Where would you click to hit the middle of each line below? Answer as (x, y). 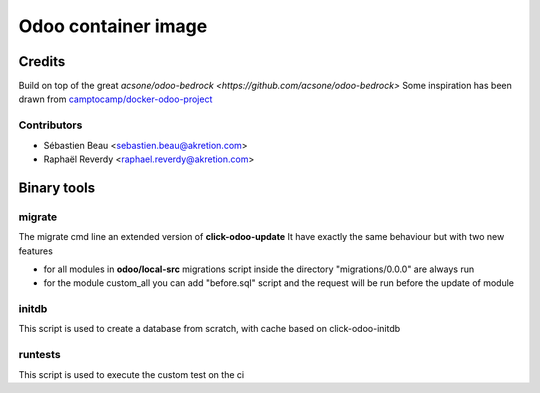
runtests (39, 355)
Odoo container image (113, 26)
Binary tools (57, 187)
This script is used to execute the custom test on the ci (131, 374)
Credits (42, 61)
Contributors (50, 125)
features (36, 251)
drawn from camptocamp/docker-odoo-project (115, 99)
